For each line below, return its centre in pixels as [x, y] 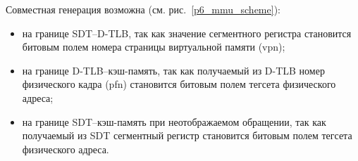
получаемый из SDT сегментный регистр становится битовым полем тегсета [187, 135]
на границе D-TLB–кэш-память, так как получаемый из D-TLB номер [173, 70]
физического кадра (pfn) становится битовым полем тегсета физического [179, 84]
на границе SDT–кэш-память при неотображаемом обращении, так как [174, 121]
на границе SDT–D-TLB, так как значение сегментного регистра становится [187, 33]
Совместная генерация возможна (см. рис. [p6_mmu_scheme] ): [143, 9]
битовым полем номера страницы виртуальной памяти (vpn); [154, 47]
